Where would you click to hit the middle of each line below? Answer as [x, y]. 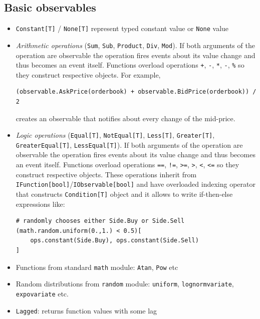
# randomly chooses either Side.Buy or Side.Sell [100, 221]
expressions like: [40, 204]
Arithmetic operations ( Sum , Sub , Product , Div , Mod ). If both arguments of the [135, 45]
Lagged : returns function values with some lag [86, 310]
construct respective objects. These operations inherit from [106, 174]
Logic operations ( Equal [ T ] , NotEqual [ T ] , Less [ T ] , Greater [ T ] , [115, 135]
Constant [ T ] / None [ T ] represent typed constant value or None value [122, 28]
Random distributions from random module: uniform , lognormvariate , [125, 284]
